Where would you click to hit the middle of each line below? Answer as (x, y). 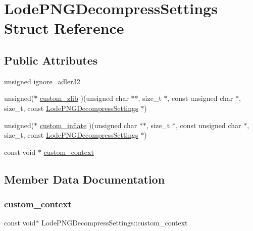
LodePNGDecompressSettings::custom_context (114, 223)
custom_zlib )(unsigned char (84, 98)
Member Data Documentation (85, 179)
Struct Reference (64, 28)
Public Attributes (51, 60)
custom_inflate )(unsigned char (88, 125)
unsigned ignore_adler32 (42, 81)
